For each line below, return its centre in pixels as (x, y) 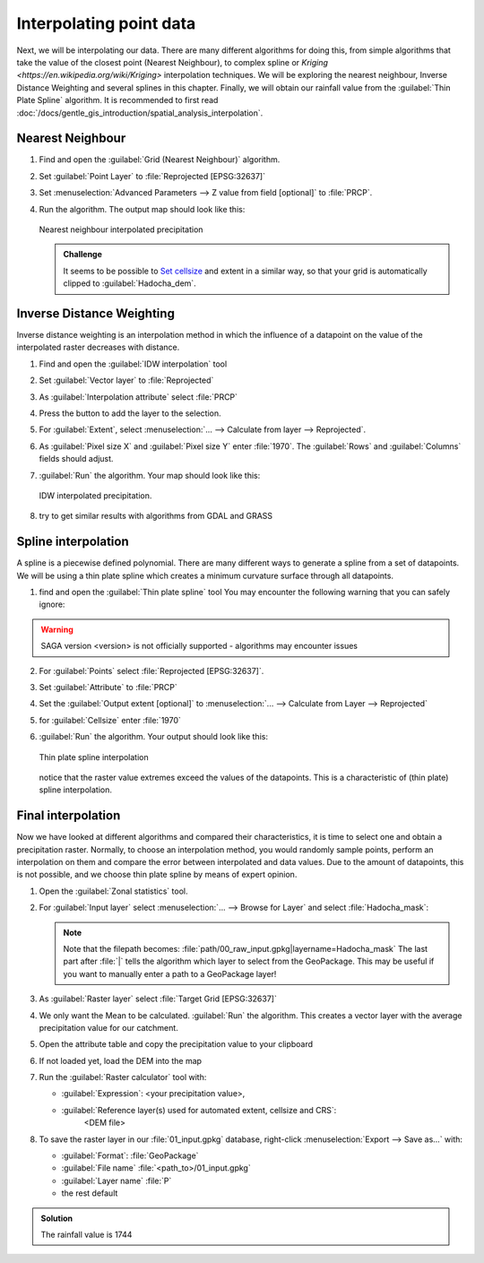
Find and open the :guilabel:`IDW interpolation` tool (133, 364)
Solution (57, 1218)
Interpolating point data (106, 23)
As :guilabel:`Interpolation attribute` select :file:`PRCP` (138, 397)
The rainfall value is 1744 (86, 1234)
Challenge (83, 255)
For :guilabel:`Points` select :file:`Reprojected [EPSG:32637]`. (151, 670)
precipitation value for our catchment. (108, 1027)
